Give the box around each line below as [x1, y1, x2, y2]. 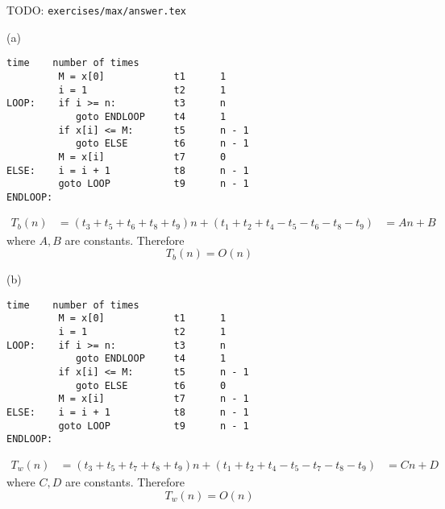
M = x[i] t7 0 [58, 151, 227, 163]
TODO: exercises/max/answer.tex [6, 2, 186, 18]
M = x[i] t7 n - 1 [58, 393, 249, 405]
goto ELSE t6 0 [75, 379, 227, 391]
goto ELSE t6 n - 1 [75, 138, 249, 150]
